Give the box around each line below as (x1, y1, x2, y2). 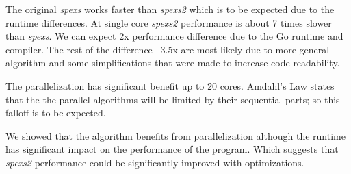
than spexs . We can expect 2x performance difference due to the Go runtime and (5, 29, 343, 43)
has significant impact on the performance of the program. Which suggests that (5, 142, 339, 156)
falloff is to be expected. (5, 105, 106, 120)
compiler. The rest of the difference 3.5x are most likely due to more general (5, 42, 330, 56)
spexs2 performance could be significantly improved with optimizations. (5, 155, 304, 169)
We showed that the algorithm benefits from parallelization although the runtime (5, 128, 346, 142)
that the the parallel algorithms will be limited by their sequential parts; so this (5, 92, 340, 106)
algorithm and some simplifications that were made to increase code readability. (5, 55, 340, 70)
